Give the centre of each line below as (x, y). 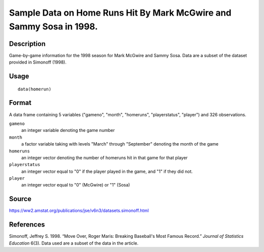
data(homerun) (34, 89)
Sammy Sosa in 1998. (53, 26)
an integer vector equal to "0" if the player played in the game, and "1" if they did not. (107, 171)
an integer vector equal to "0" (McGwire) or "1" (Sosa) (76, 185)
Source (20, 199)
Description (27, 44)
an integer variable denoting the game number (68, 130)
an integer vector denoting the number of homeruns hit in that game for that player (104, 157)
